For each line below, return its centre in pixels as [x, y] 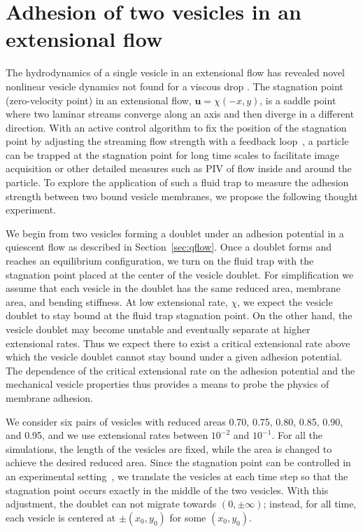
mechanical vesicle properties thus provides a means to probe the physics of [168, 384]
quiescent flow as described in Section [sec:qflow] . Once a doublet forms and [169, 247]
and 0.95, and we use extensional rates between [107, 435]
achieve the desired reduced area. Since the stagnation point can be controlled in [178, 462]
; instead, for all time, [310, 504]
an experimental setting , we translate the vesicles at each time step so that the [177, 476]
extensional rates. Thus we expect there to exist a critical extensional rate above [178, 343]
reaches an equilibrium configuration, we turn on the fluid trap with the [160, 261]
